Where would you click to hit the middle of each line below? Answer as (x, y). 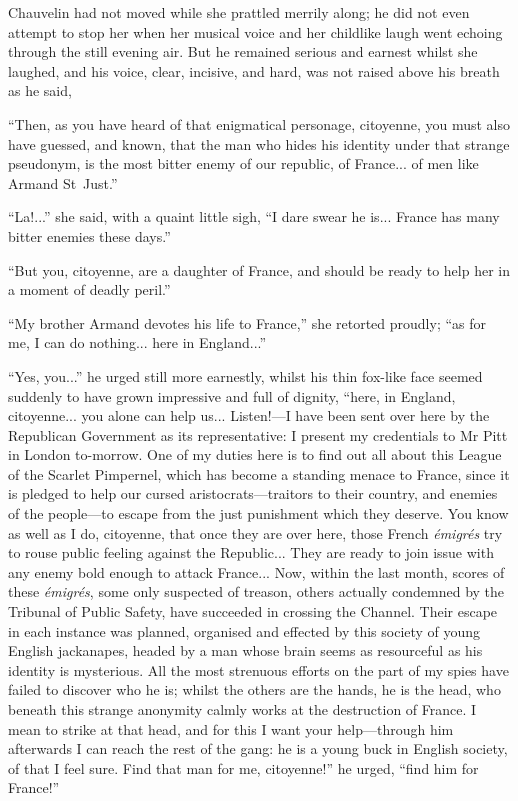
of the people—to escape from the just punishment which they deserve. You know (258, 513)
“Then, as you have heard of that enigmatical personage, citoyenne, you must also (259, 123)
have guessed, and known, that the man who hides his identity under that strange (259, 143)
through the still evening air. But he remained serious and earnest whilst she (243, 51)
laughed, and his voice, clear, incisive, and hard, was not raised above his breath (254, 70)
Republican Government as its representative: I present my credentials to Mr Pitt (258, 434)
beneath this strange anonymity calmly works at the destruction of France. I (242, 709)
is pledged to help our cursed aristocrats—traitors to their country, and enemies (253, 493)
